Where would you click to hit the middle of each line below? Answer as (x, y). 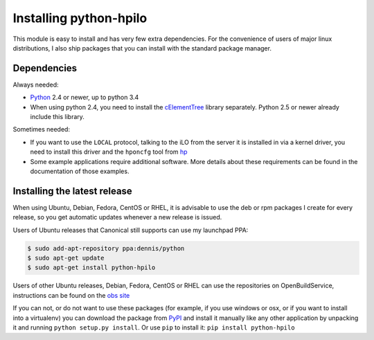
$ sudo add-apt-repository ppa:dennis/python (106, 248)
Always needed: (36, 84)
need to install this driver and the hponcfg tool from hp (109, 152)
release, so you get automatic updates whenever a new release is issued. (117, 217)
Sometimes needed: (42, 129)
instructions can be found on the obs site (71, 295)
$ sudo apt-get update (66, 258)
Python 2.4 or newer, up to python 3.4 (84, 98)
